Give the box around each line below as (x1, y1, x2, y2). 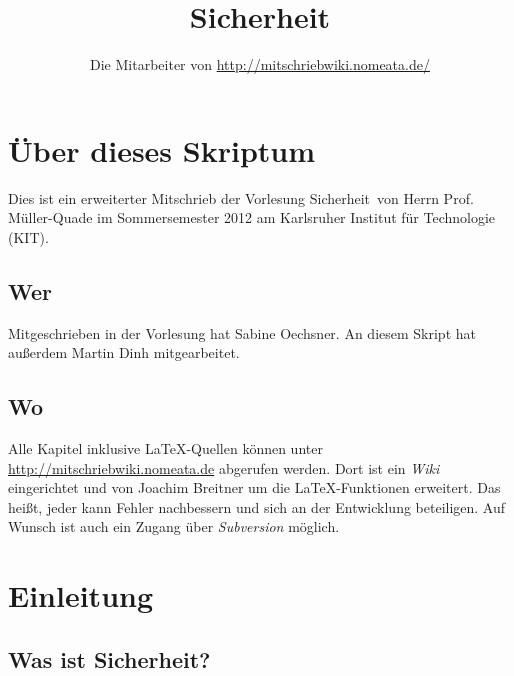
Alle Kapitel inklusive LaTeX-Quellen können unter (8, 438, 323, 459)
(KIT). (8, 226, 49, 247)
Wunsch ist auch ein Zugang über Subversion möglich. (8, 516, 340, 537)
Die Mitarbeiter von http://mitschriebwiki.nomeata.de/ (90, 54, 430, 75)
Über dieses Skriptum (8, 129, 316, 170)
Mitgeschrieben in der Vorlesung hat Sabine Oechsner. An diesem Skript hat (8, 322, 476, 343)
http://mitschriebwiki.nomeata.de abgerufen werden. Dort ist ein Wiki (8, 457, 440, 478)
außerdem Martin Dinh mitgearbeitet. (8, 342, 240, 363)
